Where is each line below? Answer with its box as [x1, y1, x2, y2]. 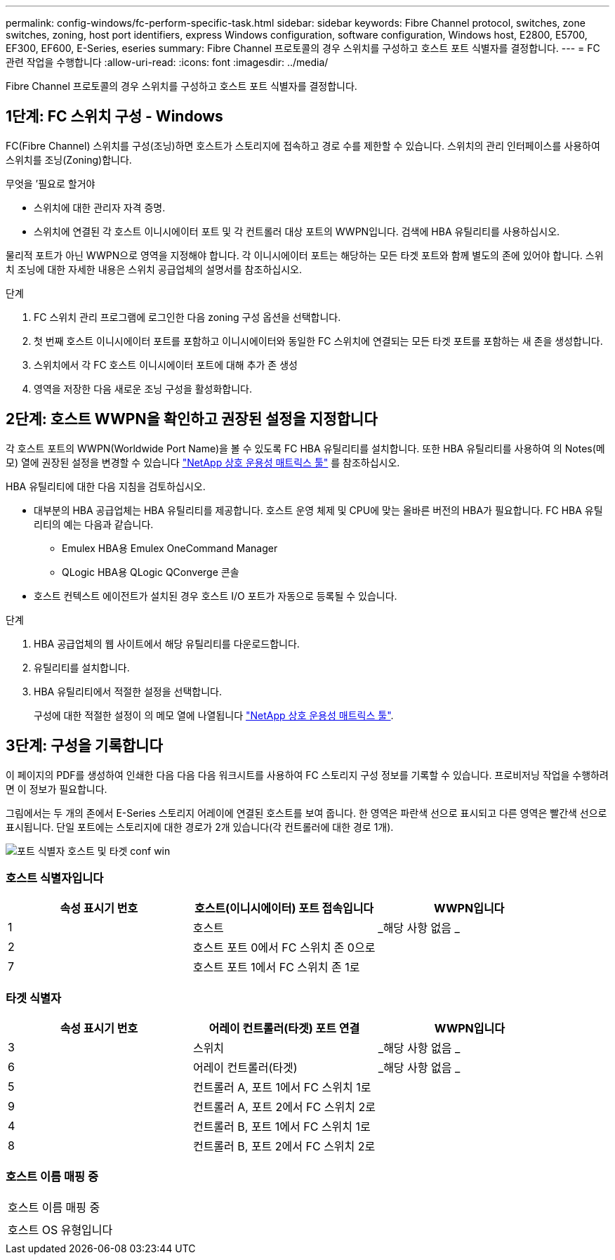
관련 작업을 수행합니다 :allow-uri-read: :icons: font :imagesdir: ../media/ [6, 56, 329, 68]
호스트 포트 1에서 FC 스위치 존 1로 [192, 960, 360, 975]
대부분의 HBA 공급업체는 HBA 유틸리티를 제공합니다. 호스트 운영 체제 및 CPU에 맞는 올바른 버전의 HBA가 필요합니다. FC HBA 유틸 [34, 504, 603, 516]
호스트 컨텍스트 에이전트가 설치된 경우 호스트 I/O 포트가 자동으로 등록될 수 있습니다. [34, 589, 397, 602]
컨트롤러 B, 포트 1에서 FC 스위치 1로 [192, 1120, 371, 1134]
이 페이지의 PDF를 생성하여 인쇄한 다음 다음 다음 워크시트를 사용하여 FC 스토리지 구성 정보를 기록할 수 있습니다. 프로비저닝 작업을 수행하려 [6, 768, 609, 781]
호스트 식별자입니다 [6, 870, 104, 885]
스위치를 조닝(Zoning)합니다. [6, 153, 132, 166]
